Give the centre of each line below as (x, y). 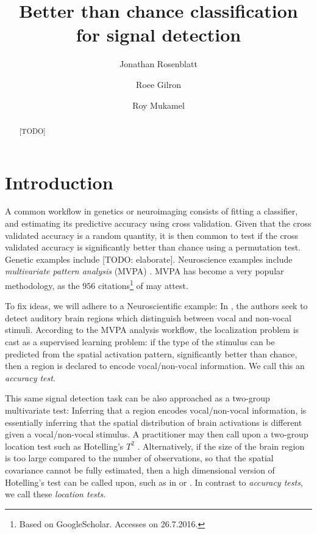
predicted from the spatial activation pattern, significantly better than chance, (151, 353)
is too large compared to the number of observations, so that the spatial (139, 458)
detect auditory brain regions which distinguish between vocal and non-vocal (148, 317)
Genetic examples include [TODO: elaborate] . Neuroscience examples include (149, 259)
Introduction (59, 182)
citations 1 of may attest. (143, 284)
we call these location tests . (55, 494)
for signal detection (158, 35)
